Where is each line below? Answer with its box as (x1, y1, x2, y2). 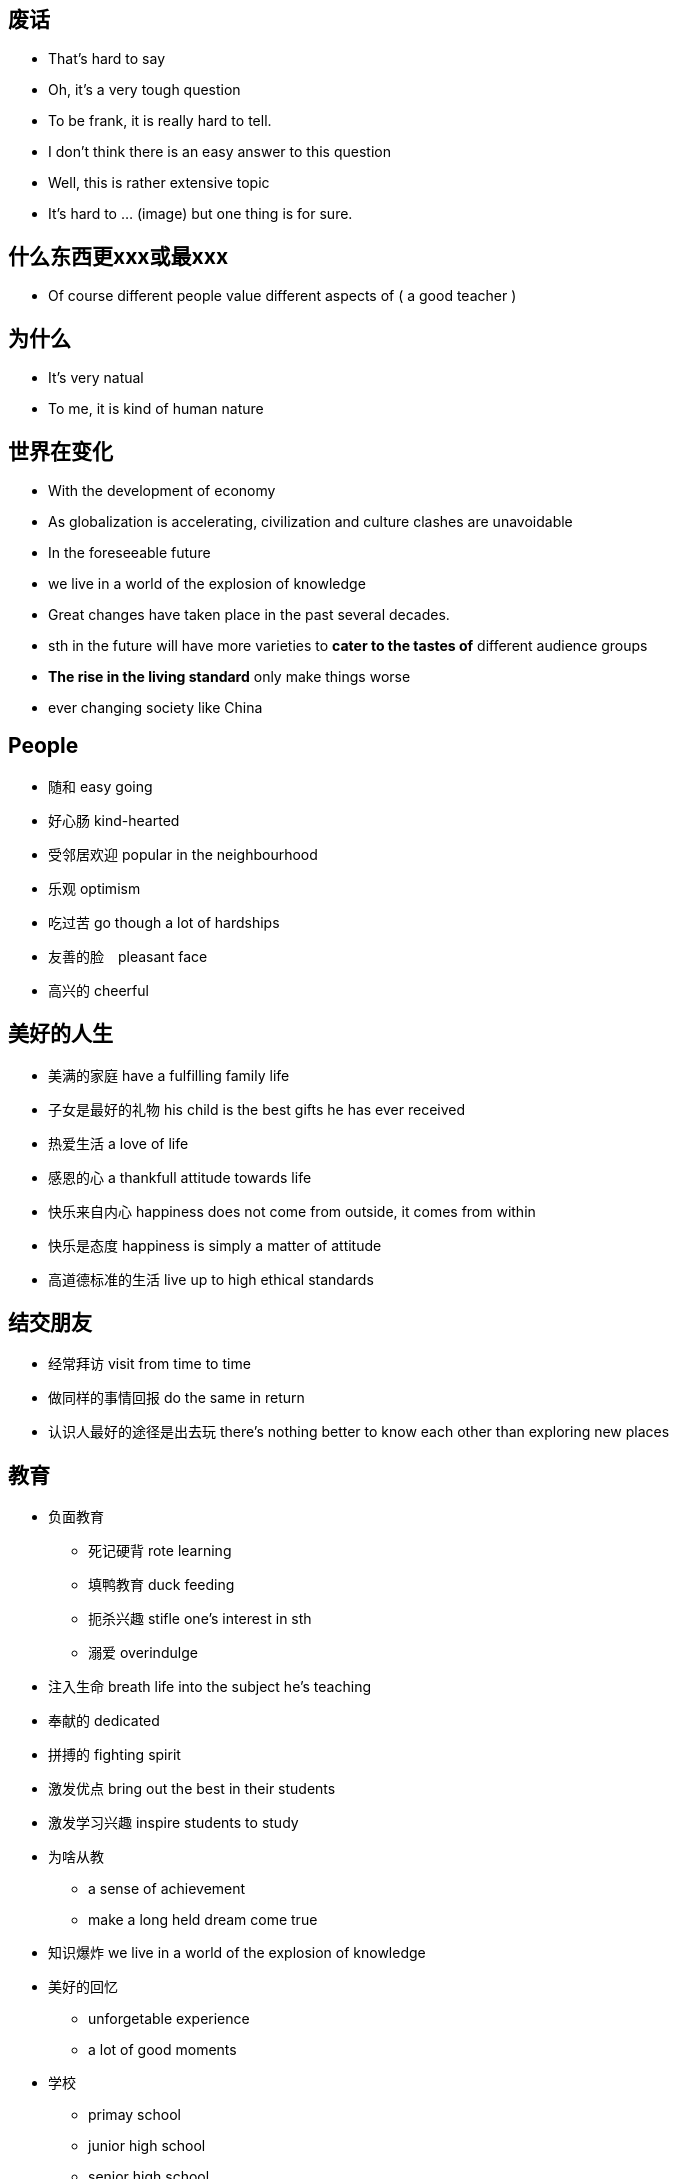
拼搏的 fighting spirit (48, 1746, 181, 1764)
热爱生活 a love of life (48, 1134, 189, 1152)
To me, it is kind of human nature (48, 400, 264, 418)
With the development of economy (48, 481, 276, 499)
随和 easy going (48, 777, 153, 795)
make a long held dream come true (88, 1911, 318, 1929)
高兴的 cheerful (48, 981, 149, 999)
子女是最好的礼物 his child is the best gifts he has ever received (48, 1100, 466, 1118)
